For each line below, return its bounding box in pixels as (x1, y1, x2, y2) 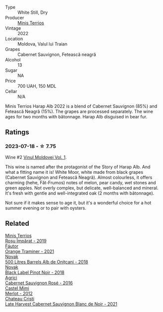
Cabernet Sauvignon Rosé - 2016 (5, 280, 73, 286)
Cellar (5, 89, 17, 94)
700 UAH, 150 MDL (17, 83, 56, 89)
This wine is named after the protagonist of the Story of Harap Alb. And (5, 163, 151, 170)
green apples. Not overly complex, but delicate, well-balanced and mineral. (5, 185, 159, 191)
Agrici (5, 274, 17, 280)
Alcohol (5, 57, 21, 62)
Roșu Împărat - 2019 (5, 238, 47, 244)
